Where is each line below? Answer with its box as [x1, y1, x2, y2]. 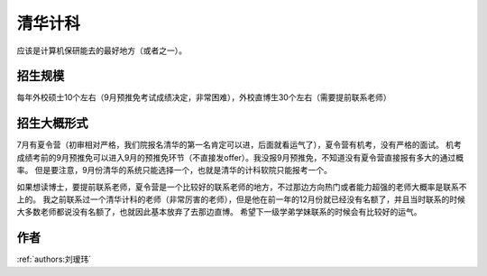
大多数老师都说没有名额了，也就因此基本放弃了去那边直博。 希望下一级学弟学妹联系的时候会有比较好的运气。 [16, 207, 422, 217]
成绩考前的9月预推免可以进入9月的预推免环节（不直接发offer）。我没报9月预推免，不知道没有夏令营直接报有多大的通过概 [16, 152, 464, 162]
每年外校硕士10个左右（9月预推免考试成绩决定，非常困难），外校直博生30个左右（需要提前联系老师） [16, 92, 391, 103]
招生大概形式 [16, 115, 88, 131]
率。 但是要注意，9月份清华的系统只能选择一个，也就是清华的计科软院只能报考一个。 [16, 165, 333, 176]
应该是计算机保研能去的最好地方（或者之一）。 [16, 45, 187, 56]
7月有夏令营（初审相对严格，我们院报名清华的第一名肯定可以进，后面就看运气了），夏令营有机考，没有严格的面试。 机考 [16, 140, 462, 151]
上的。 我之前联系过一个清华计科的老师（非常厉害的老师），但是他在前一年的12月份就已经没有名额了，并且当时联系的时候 [16, 194, 466, 205]
